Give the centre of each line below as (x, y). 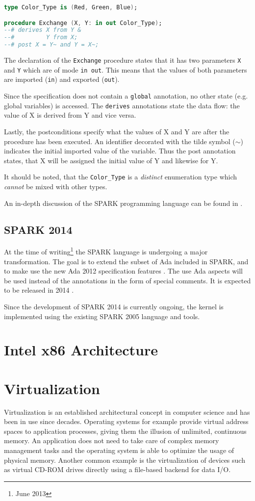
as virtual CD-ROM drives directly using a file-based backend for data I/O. (117, 469)
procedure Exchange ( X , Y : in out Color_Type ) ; (83, 23)
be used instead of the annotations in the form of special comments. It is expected (127, 280)
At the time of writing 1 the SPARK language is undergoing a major (106, 251)
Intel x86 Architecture (81, 350)
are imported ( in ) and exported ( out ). (62, 79)
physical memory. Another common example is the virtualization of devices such (125, 460)
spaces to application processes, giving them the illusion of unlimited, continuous (125, 431)
